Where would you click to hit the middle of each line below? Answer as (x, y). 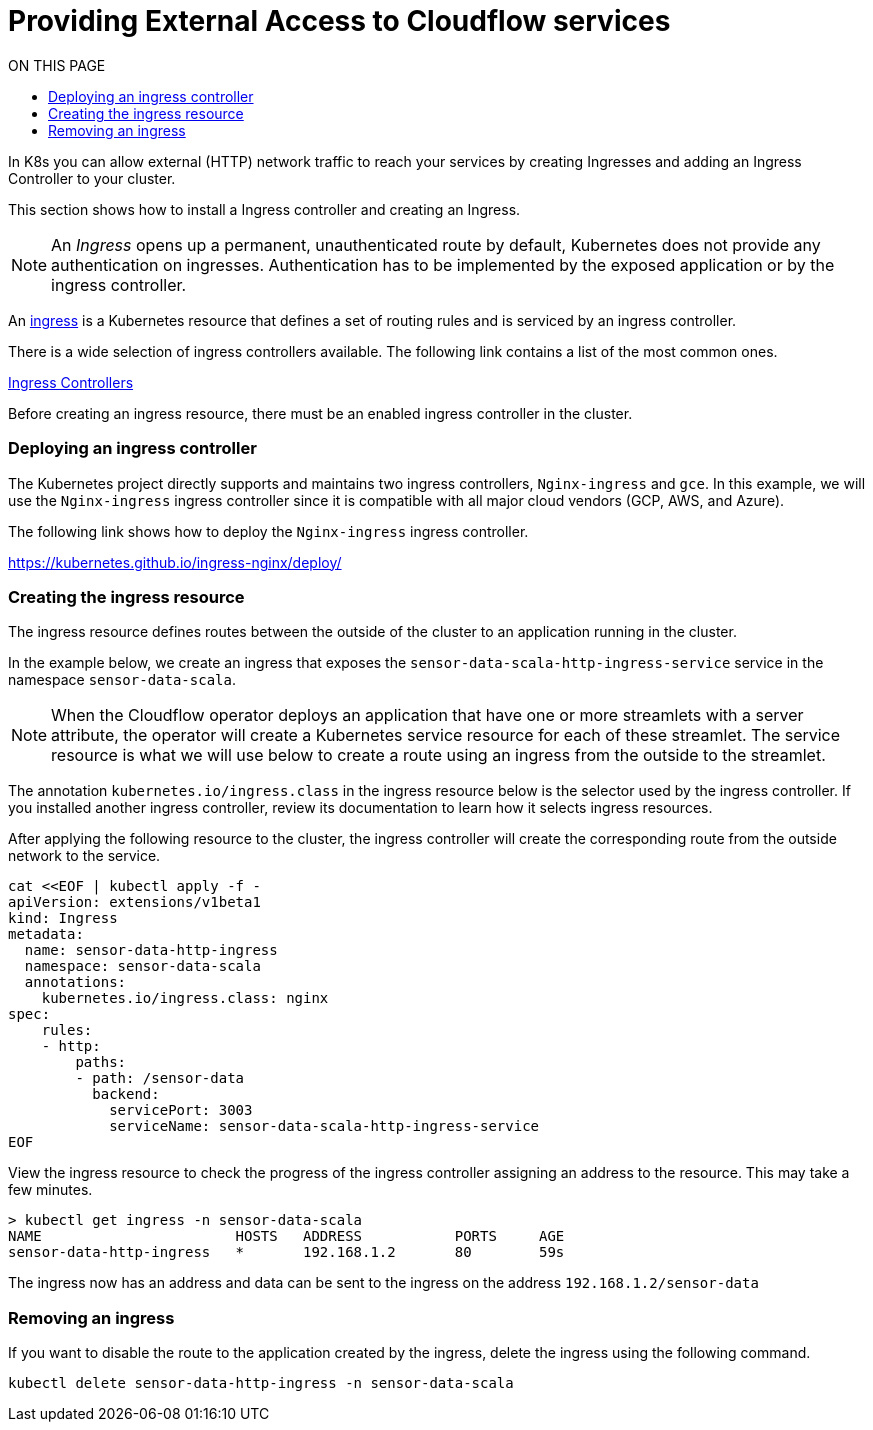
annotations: (75, 982)
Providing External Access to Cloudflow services (339, 21)
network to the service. (84, 856)
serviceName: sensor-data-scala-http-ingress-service (324, 1126)
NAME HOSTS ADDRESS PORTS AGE (286, 1236)
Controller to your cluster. (92, 178)
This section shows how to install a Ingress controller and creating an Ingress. (264, 209)
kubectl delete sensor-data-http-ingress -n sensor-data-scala (261, 1383)
